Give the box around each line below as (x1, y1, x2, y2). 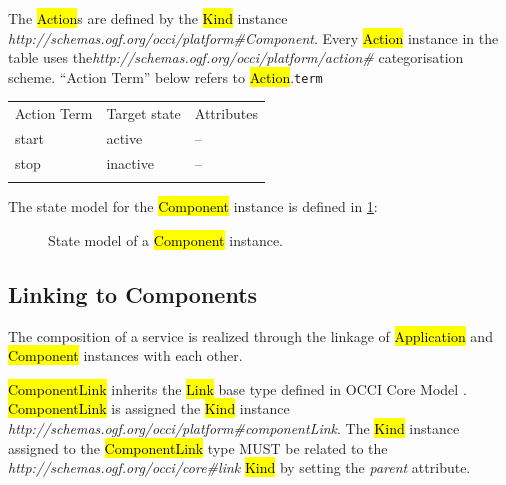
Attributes (194, 103, 258, 124)
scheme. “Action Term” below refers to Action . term (8, 66, 323, 87)
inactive (106, 152, 154, 173)
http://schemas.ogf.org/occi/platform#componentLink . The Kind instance (8, 417, 460, 438)
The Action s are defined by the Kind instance (8, 8, 288, 28)
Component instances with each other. (8, 345, 243, 366)
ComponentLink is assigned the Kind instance (8, 398, 290, 419)
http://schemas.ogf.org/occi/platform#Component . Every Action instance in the (8, 27, 499, 48)
